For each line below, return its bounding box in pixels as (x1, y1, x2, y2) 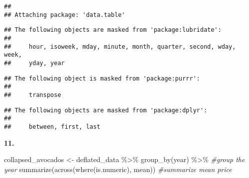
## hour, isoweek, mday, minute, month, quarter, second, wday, (4, 43, 236, 50)
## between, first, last (4, 123, 101, 130)
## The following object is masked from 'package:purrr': (4, 75, 200, 82)
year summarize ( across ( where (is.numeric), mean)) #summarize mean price (4, 164, 232, 174)
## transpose (4, 91, 61, 98)
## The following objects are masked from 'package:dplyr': (4, 106, 208, 114)
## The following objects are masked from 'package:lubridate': (4, 26, 222, 34)
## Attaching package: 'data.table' (4, 11, 125, 18)
